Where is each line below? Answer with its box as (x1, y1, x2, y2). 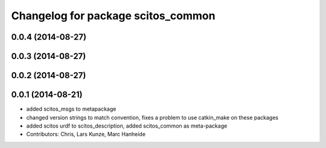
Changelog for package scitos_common (11, 9, 216, 22)
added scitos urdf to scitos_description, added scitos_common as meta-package (26, 122, 228, 129)
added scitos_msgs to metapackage (26, 105, 117, 113)
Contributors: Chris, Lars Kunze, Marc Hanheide (26, 131, 146, 138)
